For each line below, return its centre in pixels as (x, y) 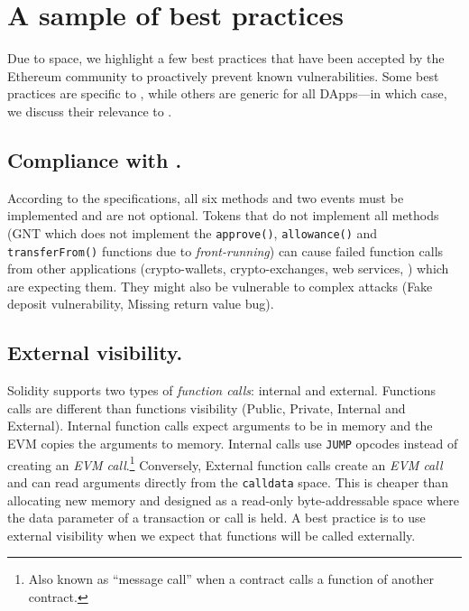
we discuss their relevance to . (90, 111)
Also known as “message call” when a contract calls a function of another (231, 579)
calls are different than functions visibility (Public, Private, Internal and (207, 407)
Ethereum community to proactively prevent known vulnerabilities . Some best (223, 75)
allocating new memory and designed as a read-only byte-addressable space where (234, 500)
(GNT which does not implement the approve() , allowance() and (193, 232)
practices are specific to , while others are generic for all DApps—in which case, (227, 93)
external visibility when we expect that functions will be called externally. (212, 535)
